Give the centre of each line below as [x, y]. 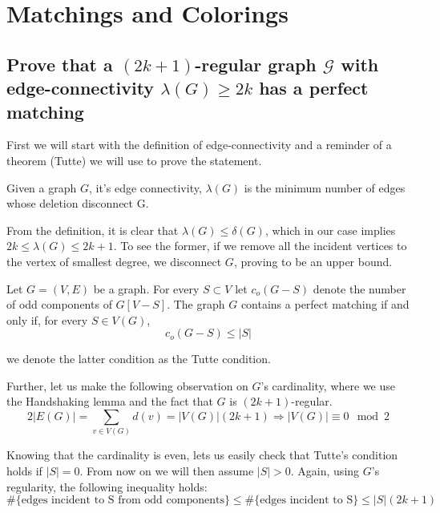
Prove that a [60, 64]
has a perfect [314, 88]
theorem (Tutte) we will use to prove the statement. [134, 160]
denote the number [359, 288]
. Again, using [325, 471]
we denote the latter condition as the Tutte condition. [139, 359]
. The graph [196, 304]
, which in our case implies [330, 230]
